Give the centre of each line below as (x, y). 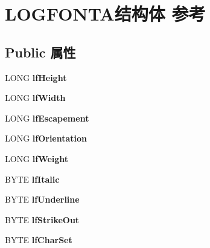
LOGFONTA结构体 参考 (105, 14)
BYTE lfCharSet (39, 240)
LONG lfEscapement (47, 118)
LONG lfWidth (35, 98)
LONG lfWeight (37, 158)
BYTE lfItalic (32, 179)
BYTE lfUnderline (42, 199)
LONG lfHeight (36, 77)
